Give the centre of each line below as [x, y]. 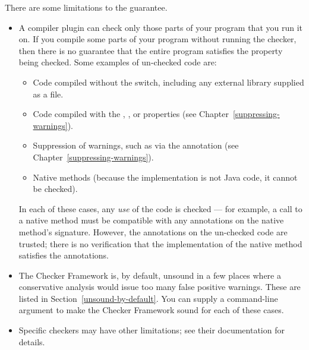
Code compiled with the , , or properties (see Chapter [131, 114]
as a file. [48, 94]
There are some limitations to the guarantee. [86, 7]
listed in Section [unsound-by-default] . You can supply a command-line [148, 298]
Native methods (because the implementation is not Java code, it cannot [165, 177]
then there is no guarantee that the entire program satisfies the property [151, 50]
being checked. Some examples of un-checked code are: [118, 62]
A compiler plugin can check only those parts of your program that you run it [160, 27]
